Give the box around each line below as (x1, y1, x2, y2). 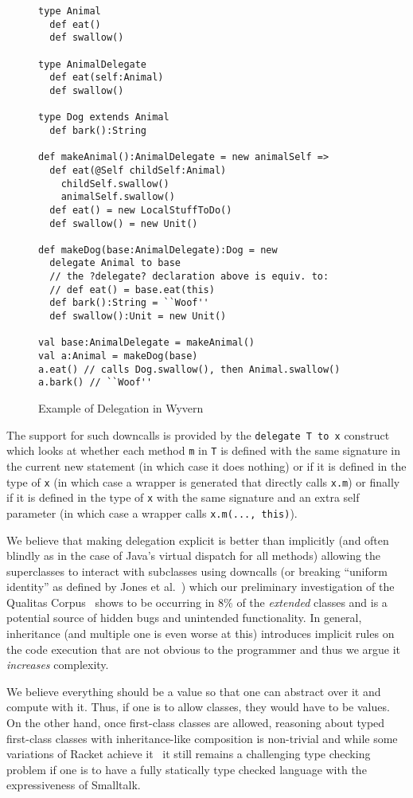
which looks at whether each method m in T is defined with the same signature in (6, 442, 400, 459)
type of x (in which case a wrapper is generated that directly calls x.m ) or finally (6, 473, 400, 490)
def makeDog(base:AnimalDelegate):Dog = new (38, 244, 278, 256)
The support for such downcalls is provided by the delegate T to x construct (6, 426, 390, 443)
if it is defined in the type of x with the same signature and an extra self (6, 489, 360, 506)
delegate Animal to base (49, 257, 181, 269)
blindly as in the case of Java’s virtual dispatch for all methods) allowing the (6, 547, 381, 564)
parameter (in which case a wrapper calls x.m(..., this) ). (6, 504, 298, 521)
